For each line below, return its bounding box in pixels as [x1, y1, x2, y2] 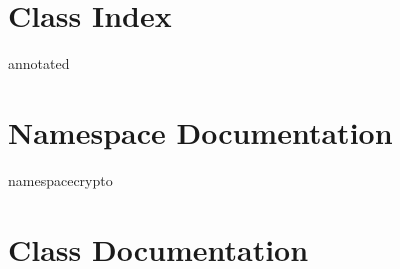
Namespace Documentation [8, 111, 393, 152]
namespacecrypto [8, 169, 113, 190]
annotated [8, 53, 70, 74]
